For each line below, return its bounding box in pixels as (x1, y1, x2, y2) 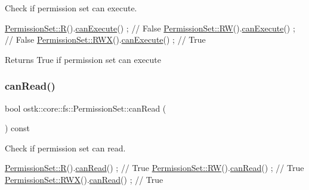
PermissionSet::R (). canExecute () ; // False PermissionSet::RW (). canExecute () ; (5, 21, 295, 34)
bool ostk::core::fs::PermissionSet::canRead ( (5, 102, 166, 114)
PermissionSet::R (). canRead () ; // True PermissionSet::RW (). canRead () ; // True (5, 161, 304, 174)
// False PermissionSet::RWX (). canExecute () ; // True (5, 33, 206, 46)
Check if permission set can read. (5, 141, 126, 154)
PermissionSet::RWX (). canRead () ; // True (5, 173, 163, 185)
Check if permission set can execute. (5, 2, 137, 14)
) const (5, 122, 30, 134)
